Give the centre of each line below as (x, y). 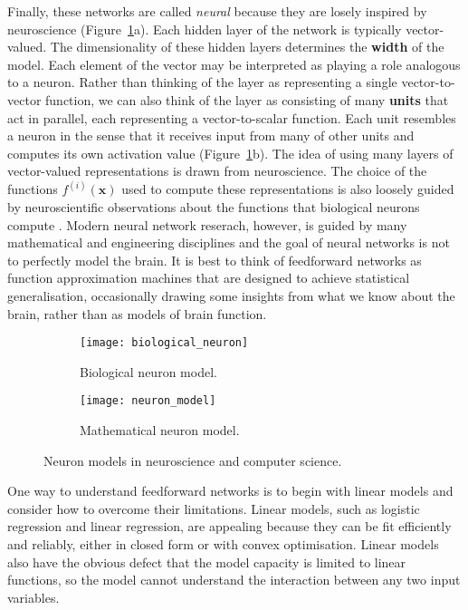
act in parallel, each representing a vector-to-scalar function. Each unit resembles (232, 117)
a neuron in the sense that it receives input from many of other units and (211, 136)
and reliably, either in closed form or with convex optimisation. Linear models (223, 544)
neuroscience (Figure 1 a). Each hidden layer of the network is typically (205, 29)
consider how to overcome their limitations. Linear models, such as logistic (214, 508)
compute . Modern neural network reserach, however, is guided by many (207, 224)
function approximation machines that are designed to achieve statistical (209, 278)
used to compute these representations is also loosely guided (288, 189)
